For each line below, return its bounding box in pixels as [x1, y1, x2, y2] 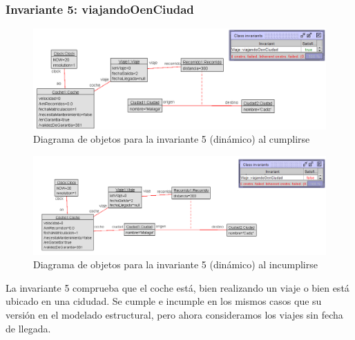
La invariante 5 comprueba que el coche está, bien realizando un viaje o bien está [6, 280, 349, 294]
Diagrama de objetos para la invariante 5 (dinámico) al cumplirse [33, 132, 310, 146]
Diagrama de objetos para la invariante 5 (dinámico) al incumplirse [33, 257, 318, 272]
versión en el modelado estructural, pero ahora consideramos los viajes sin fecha [6, 308, 343, 322]
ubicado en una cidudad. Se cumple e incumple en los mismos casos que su [6, 294, 322, 308]
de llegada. [6, 321, 51, 335]
